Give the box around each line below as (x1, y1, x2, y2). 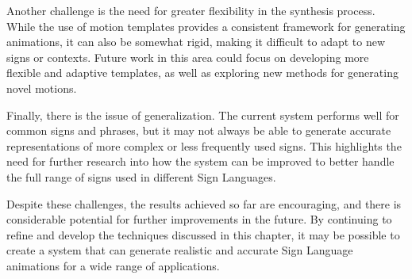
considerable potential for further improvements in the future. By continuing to (6, 211, 392, 227)
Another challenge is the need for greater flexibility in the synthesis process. (6, 2, 375, 18)
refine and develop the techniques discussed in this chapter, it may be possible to (6, 226, 400, 243)
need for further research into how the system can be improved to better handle (6, 153, 395, 170)
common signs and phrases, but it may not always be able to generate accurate (6, 122, 391, 139)
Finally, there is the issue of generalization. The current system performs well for (6, 106, 399, 123)
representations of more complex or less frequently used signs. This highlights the (6, 137, 402, 154)
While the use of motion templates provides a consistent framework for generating (6, 17, 406, 34)
